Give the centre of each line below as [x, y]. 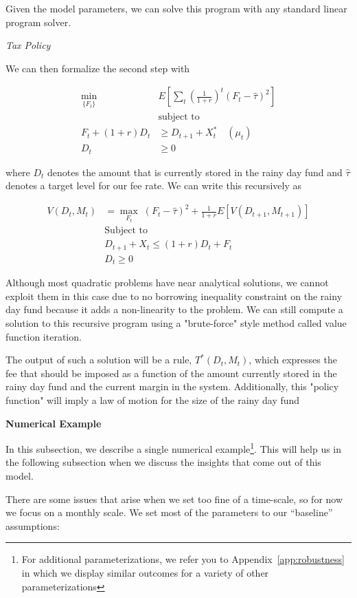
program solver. [38, 22]
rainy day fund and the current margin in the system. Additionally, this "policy [172, 386]
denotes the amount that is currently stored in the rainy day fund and [195, 172]
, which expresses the [293, 360]
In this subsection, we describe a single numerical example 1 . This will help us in [174, 448]
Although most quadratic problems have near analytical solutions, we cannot [167, 282]
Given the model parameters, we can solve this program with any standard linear [176, 8]
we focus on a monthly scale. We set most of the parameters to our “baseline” [169, 512]
